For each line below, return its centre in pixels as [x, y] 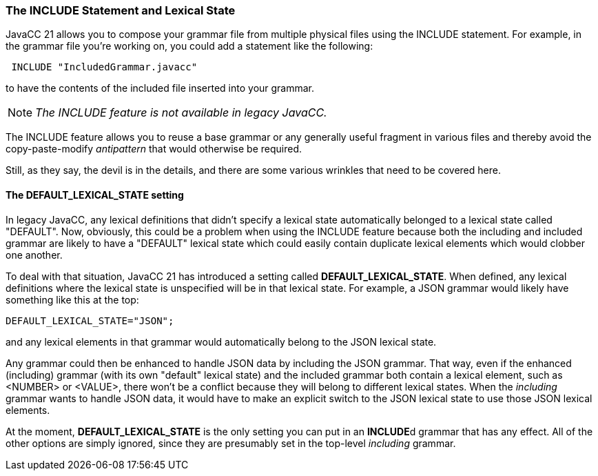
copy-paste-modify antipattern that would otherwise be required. [154, 149]
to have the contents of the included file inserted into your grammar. [160, 88]
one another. [34, 255]
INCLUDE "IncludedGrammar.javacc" [104, 67]
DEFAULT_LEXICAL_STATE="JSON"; [90, 320]
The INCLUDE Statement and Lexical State [121, 10]
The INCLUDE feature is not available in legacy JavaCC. [181, 113]
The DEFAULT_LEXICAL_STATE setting [95, 195]
